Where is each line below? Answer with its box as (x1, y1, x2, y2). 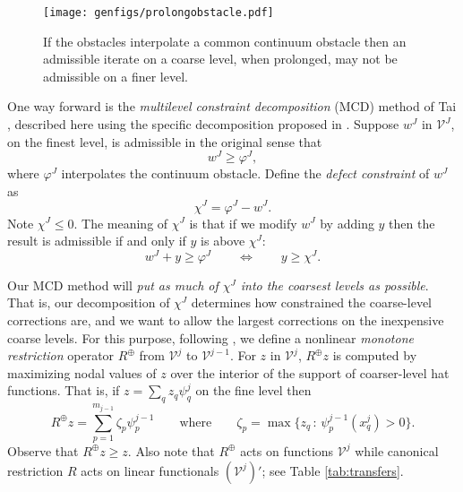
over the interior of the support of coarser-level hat (170, 363, 450, 382)
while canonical (355, 441, 439, 460)
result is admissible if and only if (7, 231, 186, 250)
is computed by (332, 346, 417, 365)
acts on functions (240, 441, 334, 460)
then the (389, 213, 435, 232)
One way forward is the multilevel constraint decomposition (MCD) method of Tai (7, 97, 457, 116)
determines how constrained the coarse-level (191, 293, 432, 312)
